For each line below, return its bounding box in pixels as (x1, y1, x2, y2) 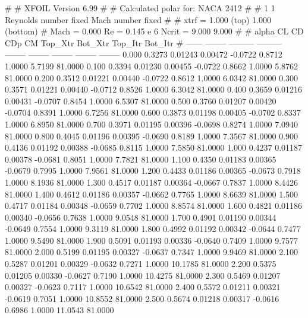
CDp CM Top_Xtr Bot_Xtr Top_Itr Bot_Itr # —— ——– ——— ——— (5, 36, 282, 49)
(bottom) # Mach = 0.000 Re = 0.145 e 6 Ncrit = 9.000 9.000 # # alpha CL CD (5, 25, 304, 37)
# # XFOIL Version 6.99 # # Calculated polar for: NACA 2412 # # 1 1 (5, 2, 275, 14)
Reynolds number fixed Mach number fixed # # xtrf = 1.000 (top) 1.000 (5, 13, 272, 26)
